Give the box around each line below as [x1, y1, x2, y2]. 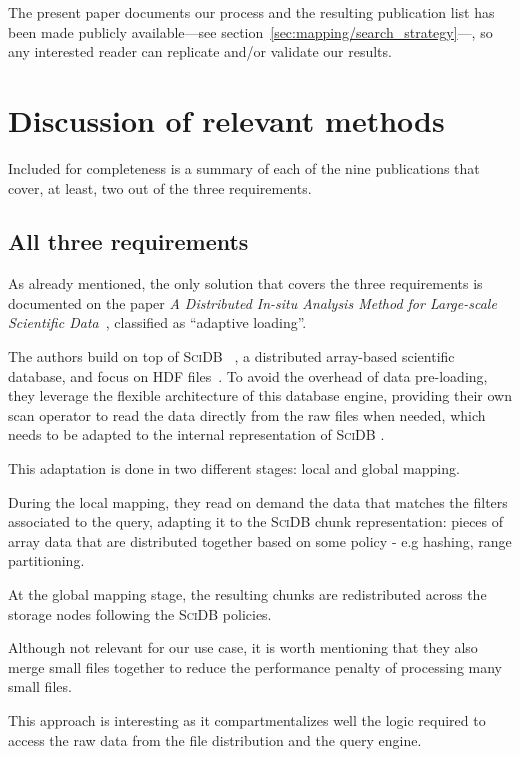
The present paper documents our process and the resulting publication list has [8, 2, 495, 22]
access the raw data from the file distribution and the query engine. [8, 729, 422, 750]
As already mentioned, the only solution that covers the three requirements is [8, 273, 483, 294]
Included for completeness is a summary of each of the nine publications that [8, 157, 480, 178]
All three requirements [8, 226, 249, 257]
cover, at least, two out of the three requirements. [8, 177, 312, 198]
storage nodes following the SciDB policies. [8, 603, 272, 624]
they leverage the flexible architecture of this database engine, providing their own [8, 385, 512, 406]
